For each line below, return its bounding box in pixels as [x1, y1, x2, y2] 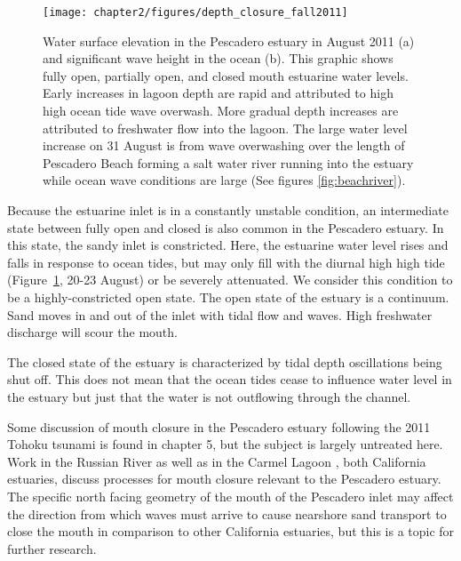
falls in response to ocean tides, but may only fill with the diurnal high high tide [7, 252, 445, 271]
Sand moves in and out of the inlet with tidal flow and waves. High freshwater [7, 305, 433, 324]
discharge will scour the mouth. [7, 323, 178, 341]
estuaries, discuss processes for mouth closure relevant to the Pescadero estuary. [7, 469, 441, 488]
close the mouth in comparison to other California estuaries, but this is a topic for [7, 522, 455, 541]
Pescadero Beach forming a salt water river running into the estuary [43, 153, 414, 172]
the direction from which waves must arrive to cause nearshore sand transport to [7, 504, 447, 523]
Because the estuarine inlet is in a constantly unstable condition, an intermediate [7, 201, 449, 219]
